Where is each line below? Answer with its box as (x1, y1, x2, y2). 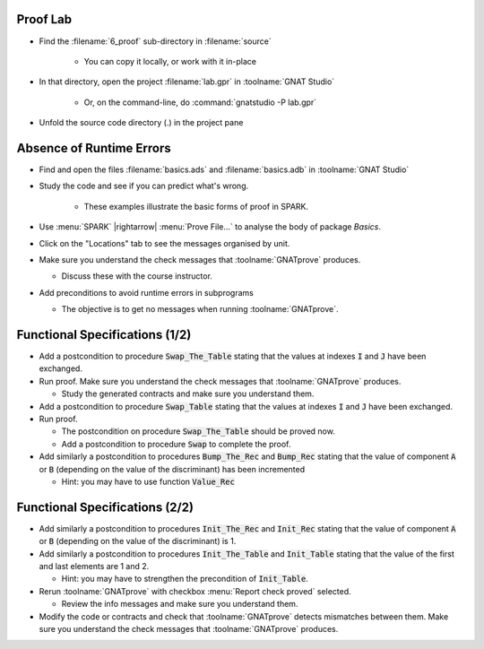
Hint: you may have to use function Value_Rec (61, 476, 235, 487)
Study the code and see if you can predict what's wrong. (39, 180, 249, 192)
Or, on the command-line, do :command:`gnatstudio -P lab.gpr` (83, 97, 317, 108)
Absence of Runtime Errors (16, 140, 171, 156)
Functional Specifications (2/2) (16, 499, 194, 515)
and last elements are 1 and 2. (39, 561, 150, 571)
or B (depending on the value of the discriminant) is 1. (39, 536, 237, 547)
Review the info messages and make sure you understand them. (61, 599, 298, 610)
